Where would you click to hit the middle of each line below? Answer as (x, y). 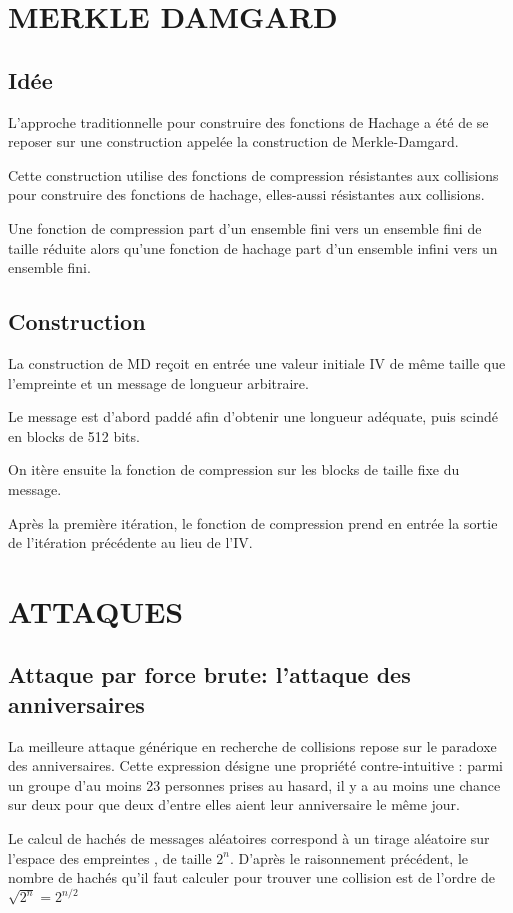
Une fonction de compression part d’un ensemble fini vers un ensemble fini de (245, 227)
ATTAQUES (96, 610)
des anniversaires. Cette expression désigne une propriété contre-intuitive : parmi (255, 765)
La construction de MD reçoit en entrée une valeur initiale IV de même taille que (257, 362)
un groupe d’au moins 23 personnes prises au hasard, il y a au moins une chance (254, 784)
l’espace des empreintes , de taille (110, 857)
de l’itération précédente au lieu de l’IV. (130, 542)
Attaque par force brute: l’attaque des (209, 674)
